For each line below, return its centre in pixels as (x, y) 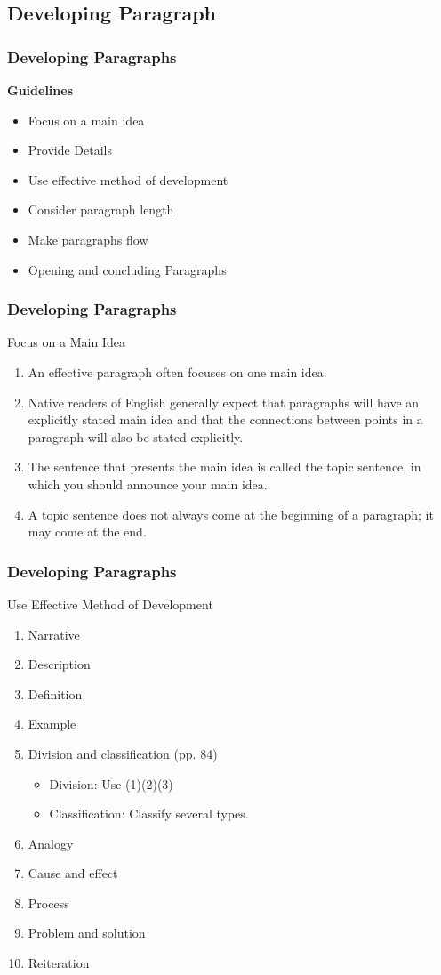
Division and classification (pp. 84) (123, 753)
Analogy (51, 843)
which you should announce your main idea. (148, 483)
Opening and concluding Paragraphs (127, 269)
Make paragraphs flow (88, 239)
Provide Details (70, 150)
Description (59, 664)
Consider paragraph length (101, 210)
